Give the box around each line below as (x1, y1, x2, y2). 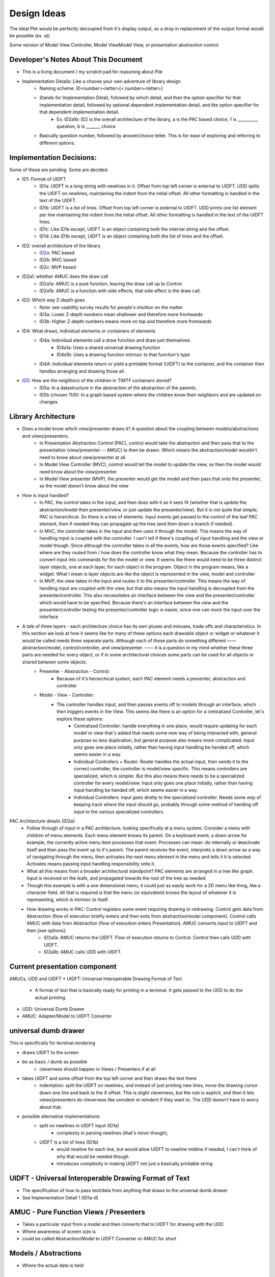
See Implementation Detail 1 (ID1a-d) (22, 1194, 99, 1200)
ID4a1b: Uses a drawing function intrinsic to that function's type (57, 351, 190, 358)
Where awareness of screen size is (22, 1228, 96, 1235)
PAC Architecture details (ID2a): (9, 818, 76, 824)
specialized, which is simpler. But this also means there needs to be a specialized (74, 773, 244, 779)
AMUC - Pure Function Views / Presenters (9, 1208, 145, 1217)
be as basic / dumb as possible (22, 1059, 88, 1065)
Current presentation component (9, 962, 117, 971)
